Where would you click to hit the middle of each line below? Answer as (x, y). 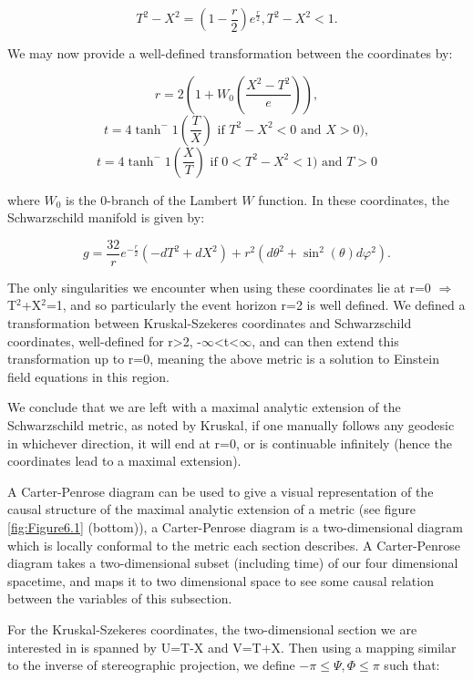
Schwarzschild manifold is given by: (106, 217)
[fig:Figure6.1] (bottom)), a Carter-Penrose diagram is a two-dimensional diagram (235, 526)
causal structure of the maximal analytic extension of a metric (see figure (212, 509)
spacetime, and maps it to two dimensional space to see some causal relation (221, 580)
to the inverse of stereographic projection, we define (151, 665)
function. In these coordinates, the (354, 199)
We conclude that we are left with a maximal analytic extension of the (204, 407)
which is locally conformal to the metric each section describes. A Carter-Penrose (234, 545)
